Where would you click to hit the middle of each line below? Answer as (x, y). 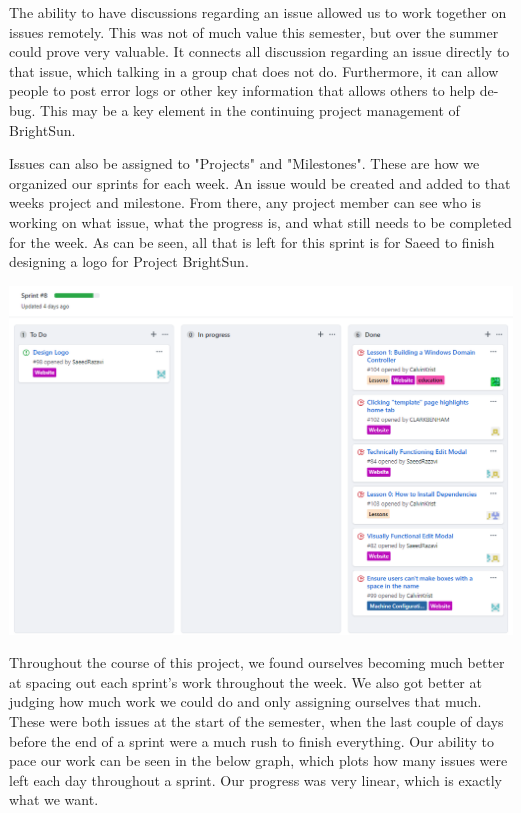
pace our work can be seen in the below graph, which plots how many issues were (258, 760)
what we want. (54, 799)
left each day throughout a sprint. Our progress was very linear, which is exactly (255, 779)
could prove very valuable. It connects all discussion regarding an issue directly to (259, 51)
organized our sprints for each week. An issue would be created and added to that (260, 182)
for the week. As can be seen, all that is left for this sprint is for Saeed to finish (252, 241)
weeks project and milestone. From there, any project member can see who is (245, 202)
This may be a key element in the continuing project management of (250, 109)
